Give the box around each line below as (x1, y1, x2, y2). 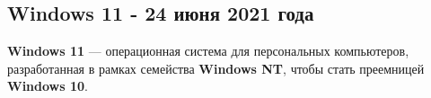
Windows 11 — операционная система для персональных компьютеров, (7, 41, 409, 60)
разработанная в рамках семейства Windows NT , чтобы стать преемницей (7, 58, 425, 77)
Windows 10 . (7, 76, 88, 95)
